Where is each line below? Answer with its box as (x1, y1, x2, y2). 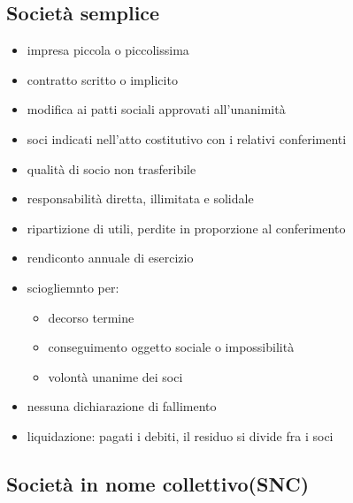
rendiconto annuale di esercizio (27, 248, 194, 267)
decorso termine (48, 308, 134, 326)
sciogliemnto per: (27, 278, 119, 296)
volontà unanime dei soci (48, 367, 183, 385)
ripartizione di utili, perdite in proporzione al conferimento (27, 218, 346, 237)
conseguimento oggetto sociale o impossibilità (48, 338, 295, 356)
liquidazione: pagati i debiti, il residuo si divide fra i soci (27, 426, 334, 445)
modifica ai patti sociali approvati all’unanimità (27, 100, 286, 118)
